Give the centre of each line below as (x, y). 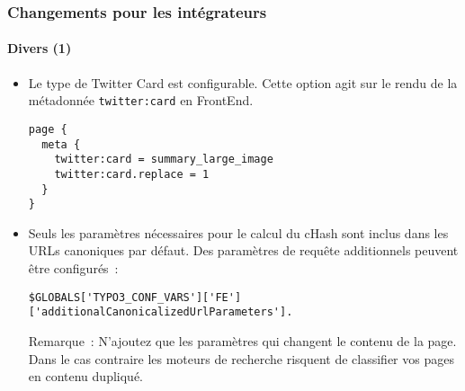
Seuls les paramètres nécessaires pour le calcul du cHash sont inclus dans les (238, 232)
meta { (61, 144)
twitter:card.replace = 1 (132, 174)
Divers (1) (40, 48)
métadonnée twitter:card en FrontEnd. (141, 100)
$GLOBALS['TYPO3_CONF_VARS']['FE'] (135, 297)
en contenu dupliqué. (85, 376)
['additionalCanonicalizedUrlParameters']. (161, 312)
